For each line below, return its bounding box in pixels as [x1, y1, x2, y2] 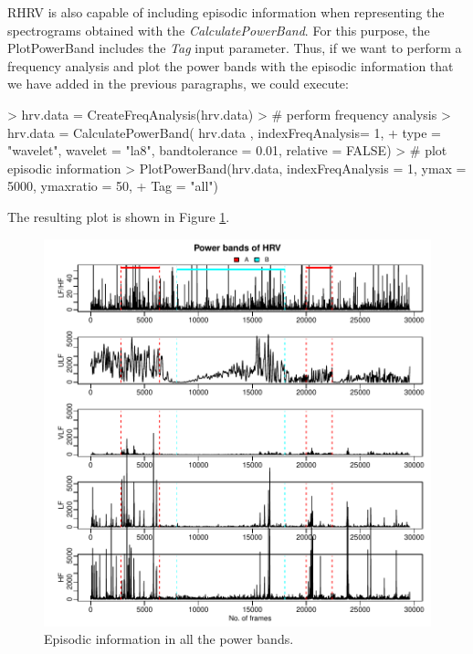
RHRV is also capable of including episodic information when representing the [7, 3, 445, 21]
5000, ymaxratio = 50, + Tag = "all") [7, 176, 219, 195]
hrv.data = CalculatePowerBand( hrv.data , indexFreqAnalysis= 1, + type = [7, 122, 442, 142]
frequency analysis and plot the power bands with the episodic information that [7, 56, 454, 75]
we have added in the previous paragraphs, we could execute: [7, 74, 349, 93]
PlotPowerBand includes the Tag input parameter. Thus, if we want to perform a [7, 38, 462, 58]
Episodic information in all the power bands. [44, 629, 294, 649]
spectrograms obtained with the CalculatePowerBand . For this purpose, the [7, 20, 430, 39]
